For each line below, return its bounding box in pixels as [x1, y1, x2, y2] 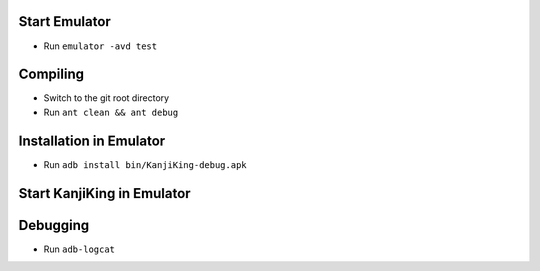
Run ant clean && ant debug [43, 106, 179, 118]
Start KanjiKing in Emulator [18, 185, 191, 202]
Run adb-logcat [43, 243, 115, 255]
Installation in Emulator [18, 132, 166, 149]
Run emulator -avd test [43, 40, 158, 52]
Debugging [18, 216, 90, 234]
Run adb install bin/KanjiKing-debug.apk [43, 158, 247, 170]
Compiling [18, 66, 85, 83]
